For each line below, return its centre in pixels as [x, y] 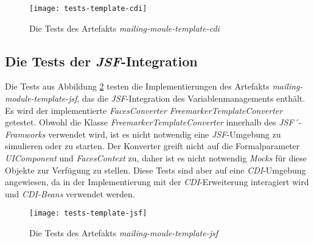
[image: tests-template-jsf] [88, 213]
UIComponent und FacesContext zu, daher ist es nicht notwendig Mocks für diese [156, 158]
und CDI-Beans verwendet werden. [70, 193]
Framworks [25, 134]
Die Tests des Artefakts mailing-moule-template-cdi [124, 28]
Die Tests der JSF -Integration [101, 61]
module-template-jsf [41, 98]
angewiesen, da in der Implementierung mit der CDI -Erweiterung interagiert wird [157, 182]
